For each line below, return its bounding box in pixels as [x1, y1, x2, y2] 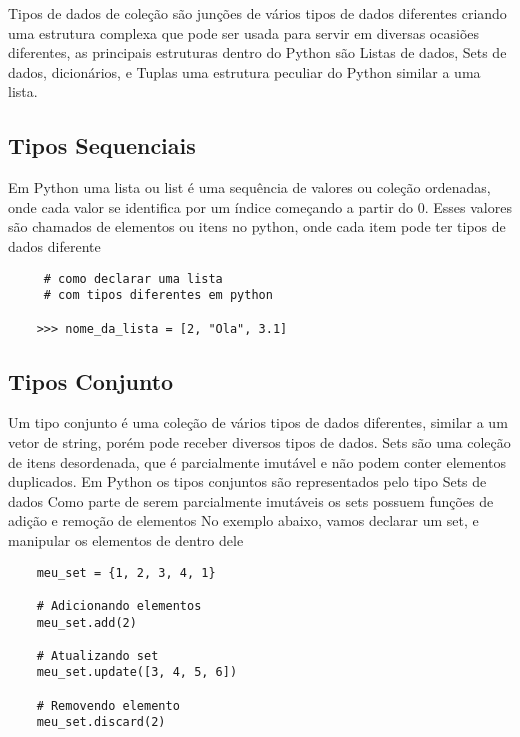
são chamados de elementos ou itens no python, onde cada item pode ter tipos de [8, 216, 506, 237]
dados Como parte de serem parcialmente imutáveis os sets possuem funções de [8, 490, 494, 511]
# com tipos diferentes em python [43, 288, 273, 303]
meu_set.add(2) [36, 615, 137, 630]
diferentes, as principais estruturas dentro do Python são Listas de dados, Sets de [8, 42, 507, 63]
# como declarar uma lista [43, 271, 223, 286]
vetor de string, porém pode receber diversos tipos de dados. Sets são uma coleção [8, 431, 511, 452]
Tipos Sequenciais [8, 130, 196, 161]
